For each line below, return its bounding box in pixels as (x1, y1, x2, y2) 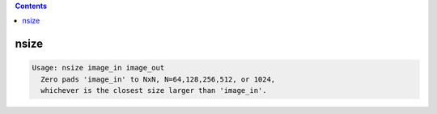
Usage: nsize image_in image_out (32, 63, 165, 73)
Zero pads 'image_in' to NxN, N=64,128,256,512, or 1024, (40, 74, 276, 84)
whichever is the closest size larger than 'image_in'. (40, 86, 267, 95)
